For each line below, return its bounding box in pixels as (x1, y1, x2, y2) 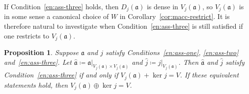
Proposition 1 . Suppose (4, 47, 79, 57)
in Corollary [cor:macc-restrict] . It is (119, 11, 230, 21)
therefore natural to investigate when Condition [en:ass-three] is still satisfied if (4, 21, 243, 31)
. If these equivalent (180, 70, 239, 80)
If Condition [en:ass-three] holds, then (4, 1, 119, 11)
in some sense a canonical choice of (4, 11, 109, 21)
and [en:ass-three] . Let (4, 56, 72, 67)
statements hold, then (4, 79, 68, 90)
